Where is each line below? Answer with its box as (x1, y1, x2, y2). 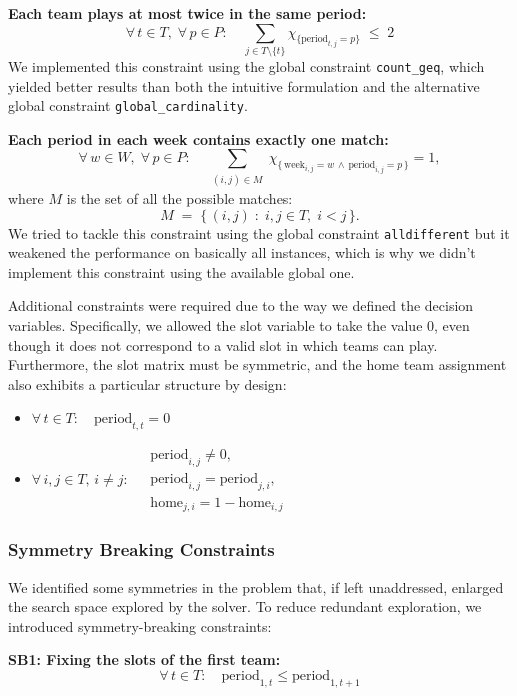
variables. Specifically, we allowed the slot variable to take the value (8, 315, 423, 335)
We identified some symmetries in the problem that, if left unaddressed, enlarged (8, 576, 504, 597)
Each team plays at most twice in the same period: (8, 3, 367, 23)
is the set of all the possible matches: (66, 187, 293, 208)
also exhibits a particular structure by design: (8, 373, 287, 394)
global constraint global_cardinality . (8, 95, 248, 116)
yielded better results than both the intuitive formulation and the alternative (8, 75, 480, 96)
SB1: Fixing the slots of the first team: (8, 649, 281, 670)
